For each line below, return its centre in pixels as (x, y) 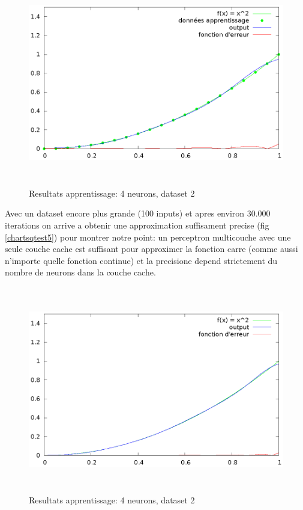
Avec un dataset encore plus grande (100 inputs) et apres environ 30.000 (138, 213)
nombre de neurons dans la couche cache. (80, 272)
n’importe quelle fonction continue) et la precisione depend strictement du (141, 260)
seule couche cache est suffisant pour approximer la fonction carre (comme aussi (151, 249)
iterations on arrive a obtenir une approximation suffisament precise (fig (137, 225)
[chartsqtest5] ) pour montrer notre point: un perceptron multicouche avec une (148, 237)
